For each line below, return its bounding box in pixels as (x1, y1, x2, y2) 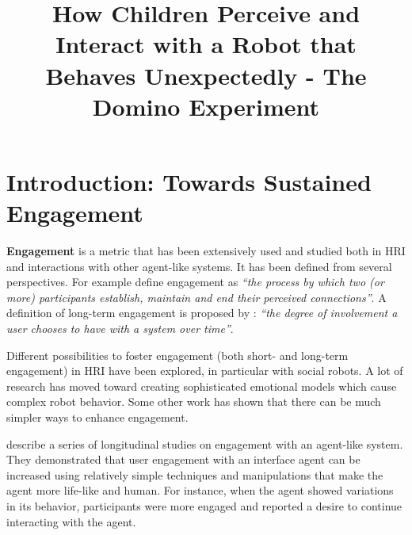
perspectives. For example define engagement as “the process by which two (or (6, 273, 384, 290)
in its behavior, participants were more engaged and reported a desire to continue (6, 497, 402, 514)
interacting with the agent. (6, 513, 136, 529)
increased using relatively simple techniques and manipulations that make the (6, 466, 383, 483)
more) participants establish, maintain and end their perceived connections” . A (6, 289, 387, 305)
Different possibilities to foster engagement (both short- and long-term (6, 346, 349, 363)
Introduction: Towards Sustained (6, 165, 372, 197)
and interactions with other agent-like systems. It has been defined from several (6, 258, 392, 274)
